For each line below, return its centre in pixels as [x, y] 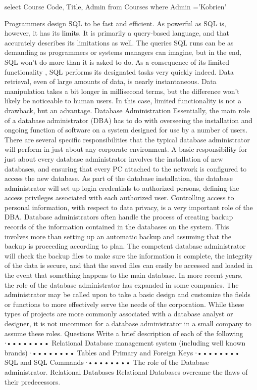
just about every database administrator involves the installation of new [114, 158]
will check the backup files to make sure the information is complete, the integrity [128, 255]
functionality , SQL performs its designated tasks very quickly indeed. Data [119, 71]
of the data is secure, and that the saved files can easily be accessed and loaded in [129, 265]
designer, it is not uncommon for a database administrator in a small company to [128, 323]
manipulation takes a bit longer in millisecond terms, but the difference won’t [122, 91]
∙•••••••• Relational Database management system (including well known [125, 343]
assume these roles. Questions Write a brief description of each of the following [124, 333]
